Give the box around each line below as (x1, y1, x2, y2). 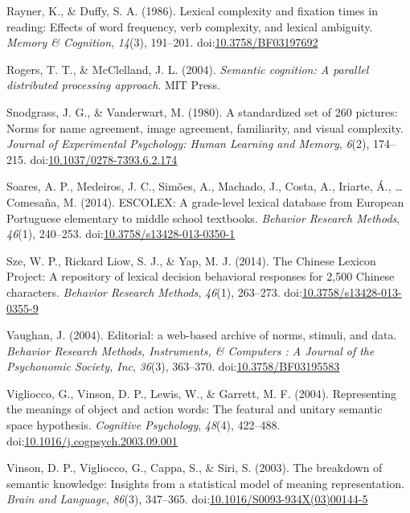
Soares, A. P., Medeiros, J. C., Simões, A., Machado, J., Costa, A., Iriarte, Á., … (6, 178, 403, 195)
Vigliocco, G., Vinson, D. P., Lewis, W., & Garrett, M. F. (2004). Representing (6, 384, 396, 401)
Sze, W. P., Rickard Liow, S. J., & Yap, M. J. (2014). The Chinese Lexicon (6, 252, 376, 269)
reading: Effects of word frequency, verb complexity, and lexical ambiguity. (6, 18, 373, 35)
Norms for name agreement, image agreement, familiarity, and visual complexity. (6, 119, 404, 136)
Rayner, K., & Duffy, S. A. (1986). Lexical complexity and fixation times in (6, 2, 378, 18)
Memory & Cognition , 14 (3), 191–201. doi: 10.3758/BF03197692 (6, 34, 318, 51)
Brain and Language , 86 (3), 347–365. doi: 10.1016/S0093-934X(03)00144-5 (6, 490, 368, 507)
